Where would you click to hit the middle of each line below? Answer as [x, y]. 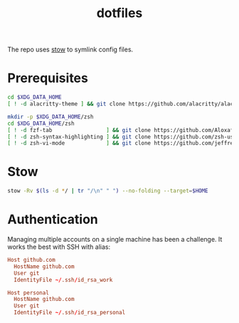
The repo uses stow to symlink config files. [70, 50]
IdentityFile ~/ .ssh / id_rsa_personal [70, 313]
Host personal [28, 293]
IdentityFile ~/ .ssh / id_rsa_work [63, 280]
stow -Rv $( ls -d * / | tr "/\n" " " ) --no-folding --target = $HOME [108, 191]
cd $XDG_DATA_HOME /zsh [41, 123]
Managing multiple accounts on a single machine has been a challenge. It [115, 239]
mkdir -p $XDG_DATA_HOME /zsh [51, 117]
